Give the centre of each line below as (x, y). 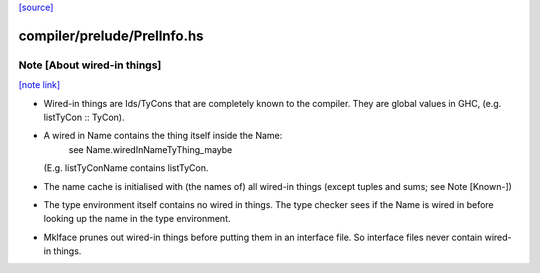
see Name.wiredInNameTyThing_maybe (150, 149)
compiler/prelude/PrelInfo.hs (111, 35)
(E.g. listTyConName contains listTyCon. (126, 168)
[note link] (39, 85)
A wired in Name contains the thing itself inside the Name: (163, 136)
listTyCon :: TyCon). (84, 117)
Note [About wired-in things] (90, 65)
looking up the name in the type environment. (137, 219)
